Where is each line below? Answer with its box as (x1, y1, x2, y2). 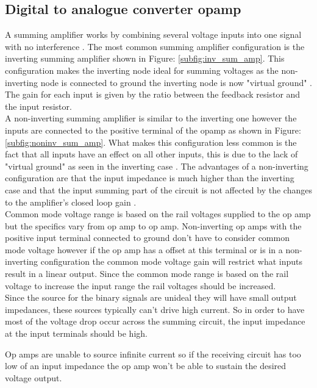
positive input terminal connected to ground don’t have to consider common (5, 231, 290, 244)
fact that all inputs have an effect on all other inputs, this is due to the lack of (5, 148, 298, 160)
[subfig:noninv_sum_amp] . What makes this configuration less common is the (5, 135, 297, 148)
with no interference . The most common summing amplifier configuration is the (5, 40, 305, 52)
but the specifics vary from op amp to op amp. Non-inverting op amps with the (5, 219, 302, 232)
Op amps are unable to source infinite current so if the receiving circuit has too (5, 347, 301, 360)
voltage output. (5, 371, 62, 384)
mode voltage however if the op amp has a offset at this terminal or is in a (5, 243, 283, 256)
